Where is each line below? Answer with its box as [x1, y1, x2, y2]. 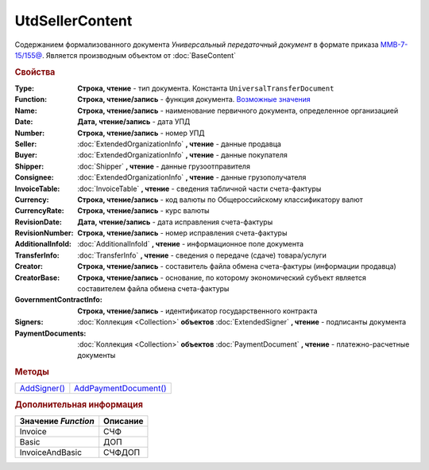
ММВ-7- [380, 40, 408, 49]
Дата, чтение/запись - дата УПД [77, 117, 191, 126]
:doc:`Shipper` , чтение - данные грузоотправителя [77, 161, 250, 171]
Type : [14, 84, 35, 93]
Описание [103, 416, 144, 427]
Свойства [14, 66, 56, 77]
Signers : [14, 317, 44, 327]
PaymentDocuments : [14, 328, 87, 338]
